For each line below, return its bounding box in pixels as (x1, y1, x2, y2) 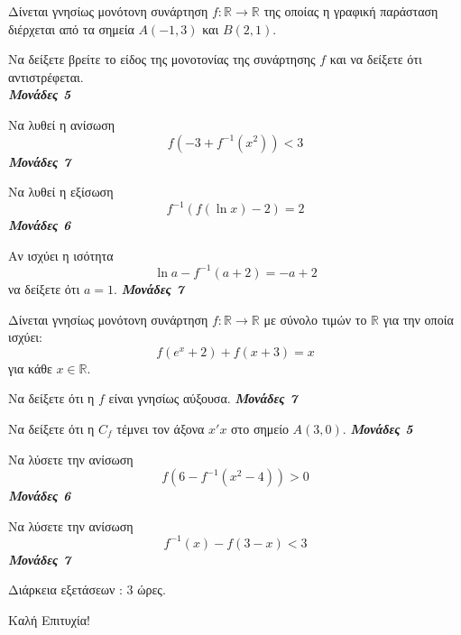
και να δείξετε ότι (329, 50, 422, 69)
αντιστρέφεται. (8, 67, 84, 86)
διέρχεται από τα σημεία (8, 19, 134, 38)
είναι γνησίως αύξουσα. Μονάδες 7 (108, 389, 298, 408)
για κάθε (8, 358, 52, 377)
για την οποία (383, 309, 454, 328)
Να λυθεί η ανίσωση (8, 115, 115, 133)
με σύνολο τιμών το (263, 309, 367, 328)
